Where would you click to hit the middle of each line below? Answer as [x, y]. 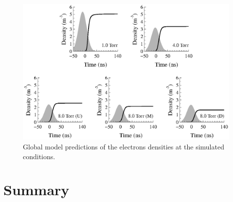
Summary [36, 190]
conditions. [39, 156]
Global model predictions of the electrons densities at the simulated [124, 147]
